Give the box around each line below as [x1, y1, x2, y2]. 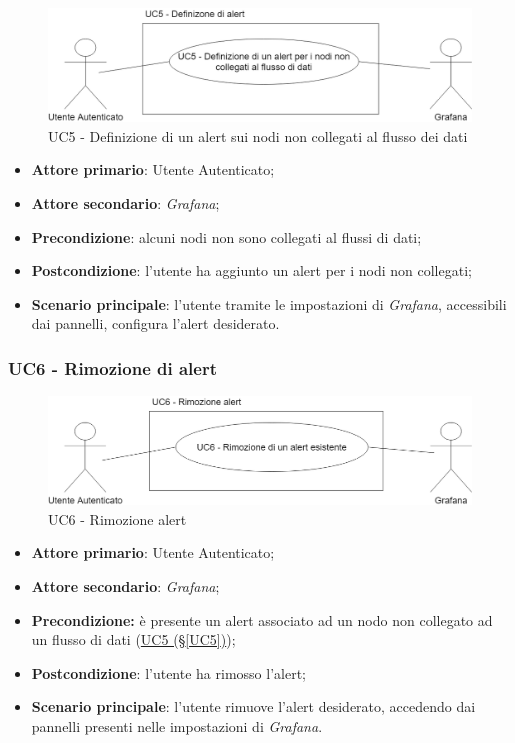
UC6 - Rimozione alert [48, 508, 187, 529]
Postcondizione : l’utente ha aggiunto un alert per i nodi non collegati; [31, 260, 472, 281]
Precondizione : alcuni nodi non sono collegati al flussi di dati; [31, 226, 422, 247]
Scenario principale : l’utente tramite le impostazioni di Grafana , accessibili [31, 293, 507, 314]
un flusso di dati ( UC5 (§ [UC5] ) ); [31, 629, 236, 650]
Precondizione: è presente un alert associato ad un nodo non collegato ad [31, 609, 493, 630]
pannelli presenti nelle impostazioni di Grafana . [31, 715, 323, 736]
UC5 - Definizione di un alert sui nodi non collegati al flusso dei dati [48, 125, 468, 146]
